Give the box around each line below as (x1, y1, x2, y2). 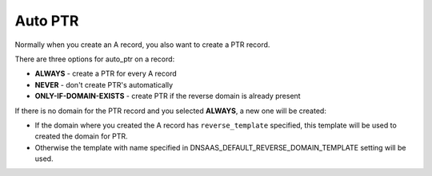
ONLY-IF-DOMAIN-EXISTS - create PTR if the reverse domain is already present (34, 92, 301, 101)
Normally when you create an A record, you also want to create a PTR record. (14, 40, 270, 49)
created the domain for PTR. (34, 131, 128, 141)
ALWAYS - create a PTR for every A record (34, 68, 178, 79)
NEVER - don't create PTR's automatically (34, 80, 174, 89)
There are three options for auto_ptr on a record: (14, 54, 175, 64)
